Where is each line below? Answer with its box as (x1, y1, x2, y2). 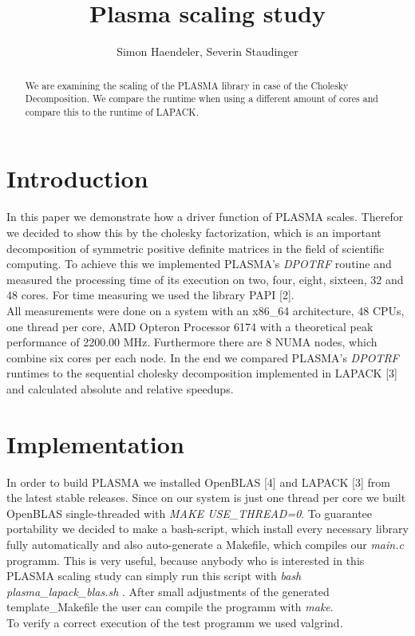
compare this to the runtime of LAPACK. (25, 105, 199, 118)
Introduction (6, 162, 148, 195)
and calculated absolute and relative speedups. (6, 380, 234, 397)
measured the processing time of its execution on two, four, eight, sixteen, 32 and (6, 271, 404, 287)
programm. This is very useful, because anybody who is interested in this (6, 551, 365, 568)
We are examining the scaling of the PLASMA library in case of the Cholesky (25, 78, 349, 92)
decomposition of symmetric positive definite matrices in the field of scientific (6, 239, 385, 256)
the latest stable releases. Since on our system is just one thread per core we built (6, 489, 406, 506)
